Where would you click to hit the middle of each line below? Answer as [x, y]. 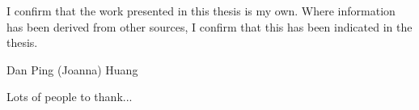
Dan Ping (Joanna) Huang [72, 69]
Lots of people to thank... [70, 97]
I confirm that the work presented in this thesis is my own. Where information [201, 11]
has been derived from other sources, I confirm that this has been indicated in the [209, 26]
